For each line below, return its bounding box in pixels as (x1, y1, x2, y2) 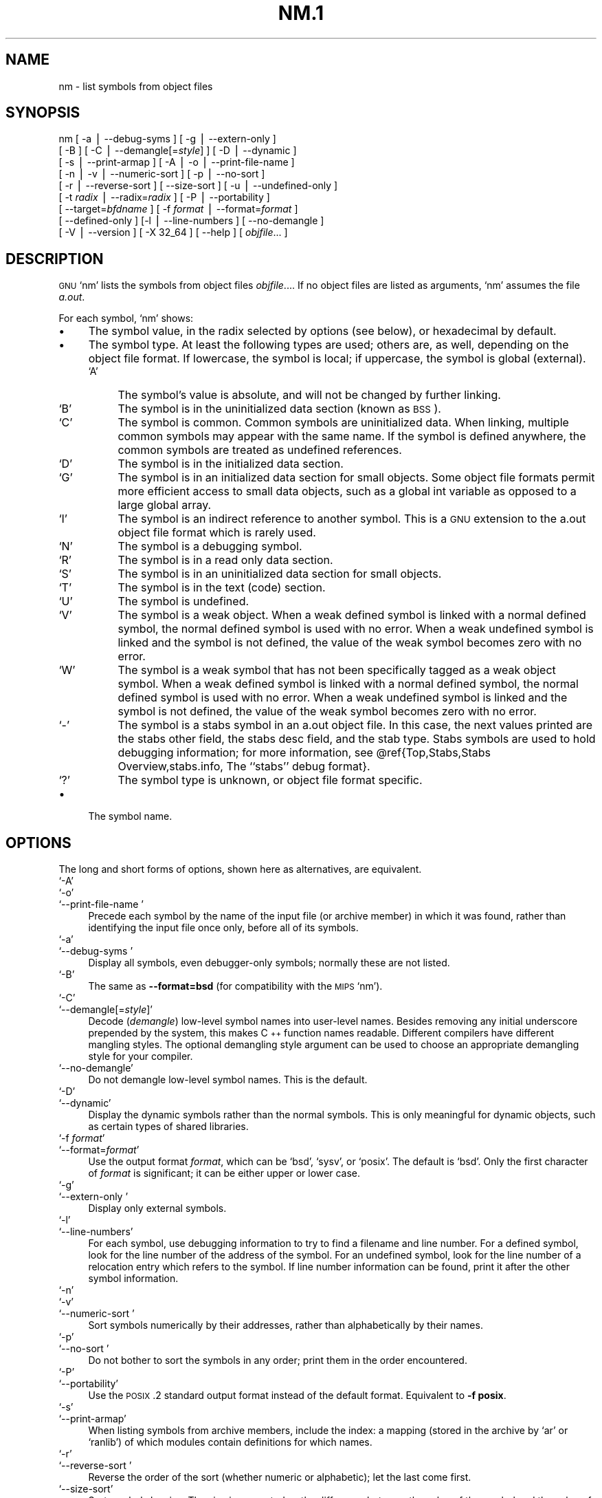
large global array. (118, 498, 212, 512)
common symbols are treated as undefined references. (118, 443, 402, 457)
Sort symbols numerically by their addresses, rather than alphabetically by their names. (88, 1319, 483, 1332)
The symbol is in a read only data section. (118, 553, 333, 567)
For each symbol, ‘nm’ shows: (58, 312, 194, 325)
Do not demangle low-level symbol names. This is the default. (88, 1074, 368, 1086)
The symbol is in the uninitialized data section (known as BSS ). (118, 402, 441, 416)
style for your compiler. (88, 1050, 193, 1063)
